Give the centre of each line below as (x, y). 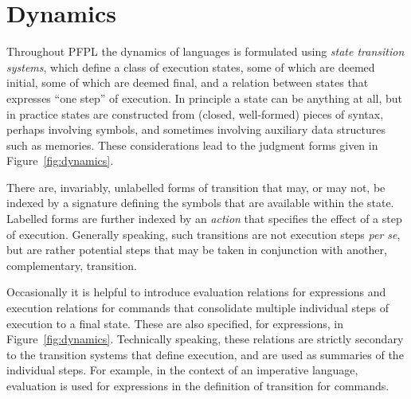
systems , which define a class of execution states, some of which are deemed (191, 66)
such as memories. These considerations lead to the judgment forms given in (192, 145)
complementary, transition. (72, 265)
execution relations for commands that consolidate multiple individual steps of (198, 308)
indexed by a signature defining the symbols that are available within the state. (200, 203)
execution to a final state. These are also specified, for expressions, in (175, 323)
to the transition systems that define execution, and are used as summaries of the (205, 354)
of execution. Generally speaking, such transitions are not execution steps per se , (204, 234)
